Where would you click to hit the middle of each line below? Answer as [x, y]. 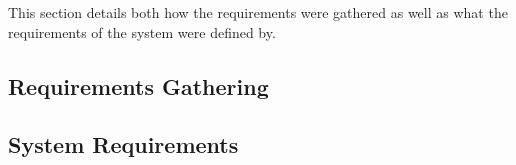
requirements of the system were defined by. [142, 31]
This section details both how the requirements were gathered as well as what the [258, 12]
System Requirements [123, 144]
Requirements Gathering [138, 85]
